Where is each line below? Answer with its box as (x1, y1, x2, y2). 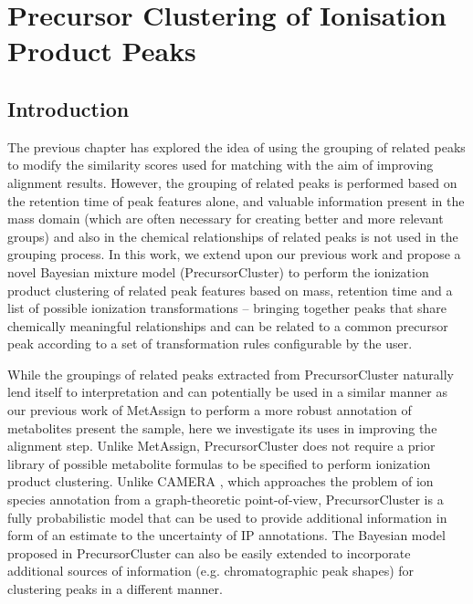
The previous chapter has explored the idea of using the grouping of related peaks (7, 137, 466, 156)
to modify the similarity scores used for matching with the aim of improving (7, 155, 434, 174)
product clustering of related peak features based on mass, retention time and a (7, 280, 453, 299)
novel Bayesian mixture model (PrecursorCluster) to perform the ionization (7, 262, 429, 281)
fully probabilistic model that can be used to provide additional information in (7, 507, 447, 526)
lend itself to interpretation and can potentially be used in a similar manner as (7, 382, 447, 401)
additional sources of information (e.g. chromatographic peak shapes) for (7, 561, 415, 580)
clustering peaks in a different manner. (7, 579, 223, 599)
